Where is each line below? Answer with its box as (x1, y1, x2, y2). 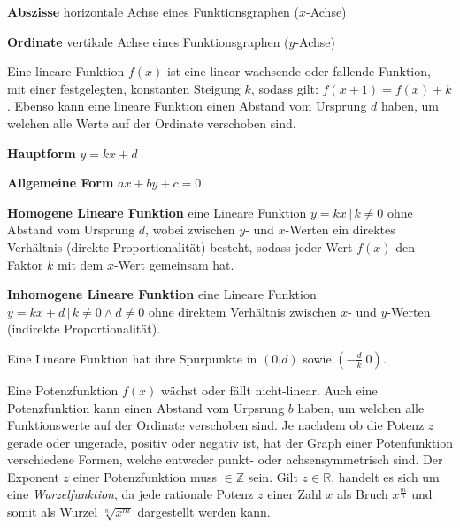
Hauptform (7, 143, 76, 162)
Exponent (7, 467, 59, 486)
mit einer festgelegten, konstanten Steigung (7, 79, 241, 97)
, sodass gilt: (250, 79, 318, 97)
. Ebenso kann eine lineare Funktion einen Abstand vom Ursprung (7, 96, 367, 115)
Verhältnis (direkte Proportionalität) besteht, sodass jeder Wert (7, 237, 353, 256)
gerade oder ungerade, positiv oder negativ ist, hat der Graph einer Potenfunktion (7, 432, 454, 451)
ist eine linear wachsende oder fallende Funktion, (166, 62, 431, 80)
